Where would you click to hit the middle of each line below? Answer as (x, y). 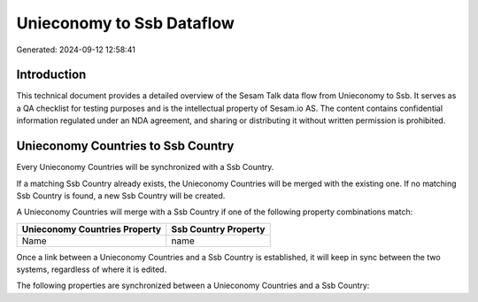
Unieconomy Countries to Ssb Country (125, 146)
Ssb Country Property (218, 228)
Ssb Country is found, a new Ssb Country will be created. (121, 196)
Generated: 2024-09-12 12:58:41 (76, 50)
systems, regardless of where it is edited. (92, 269)
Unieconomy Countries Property (92, 228)
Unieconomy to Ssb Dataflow (125, 23)
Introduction (51, 75)
